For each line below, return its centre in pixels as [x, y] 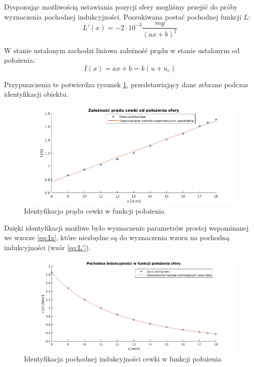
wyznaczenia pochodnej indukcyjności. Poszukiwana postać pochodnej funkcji [123, 16]
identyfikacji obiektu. [36, 94]
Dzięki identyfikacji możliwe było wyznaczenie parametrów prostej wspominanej [126, 227]
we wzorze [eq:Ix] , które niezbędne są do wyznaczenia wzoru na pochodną [117, 237]
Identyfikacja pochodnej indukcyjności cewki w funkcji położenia [123, 358]
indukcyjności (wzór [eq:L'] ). [47, 247]
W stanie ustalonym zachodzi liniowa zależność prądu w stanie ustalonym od [122, 50]
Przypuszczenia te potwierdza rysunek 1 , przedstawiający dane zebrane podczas [126, 84]
